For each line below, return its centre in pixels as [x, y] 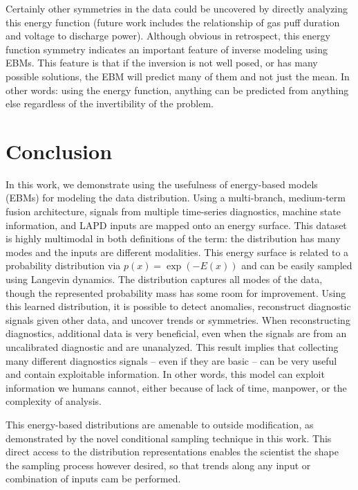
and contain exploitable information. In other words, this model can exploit [165, 374]
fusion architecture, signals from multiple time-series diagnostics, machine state [173, 211]
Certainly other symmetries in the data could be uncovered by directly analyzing [177, 8]
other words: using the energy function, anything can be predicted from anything [177, 90]
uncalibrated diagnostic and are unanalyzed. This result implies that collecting [172, 347]
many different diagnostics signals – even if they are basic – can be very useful [171, 360]
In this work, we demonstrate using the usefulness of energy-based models [162, 184]
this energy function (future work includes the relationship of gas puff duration [173, 22]
